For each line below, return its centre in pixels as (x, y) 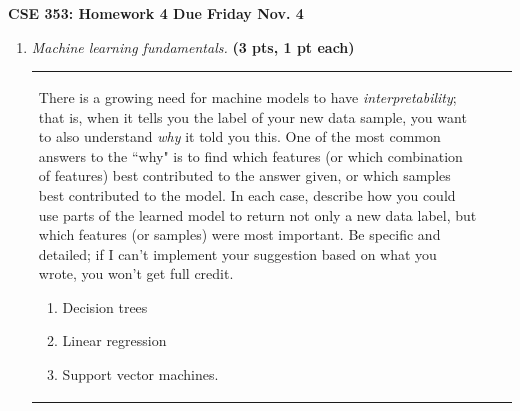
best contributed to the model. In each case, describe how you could (247, 194)
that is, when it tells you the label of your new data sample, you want (252, 116)
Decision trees (105, 306)
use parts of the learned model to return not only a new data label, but (257, 214)
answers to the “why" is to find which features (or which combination (250, 155)
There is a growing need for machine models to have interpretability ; (247, 96)
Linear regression (114, 340)
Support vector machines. (140, 374)
